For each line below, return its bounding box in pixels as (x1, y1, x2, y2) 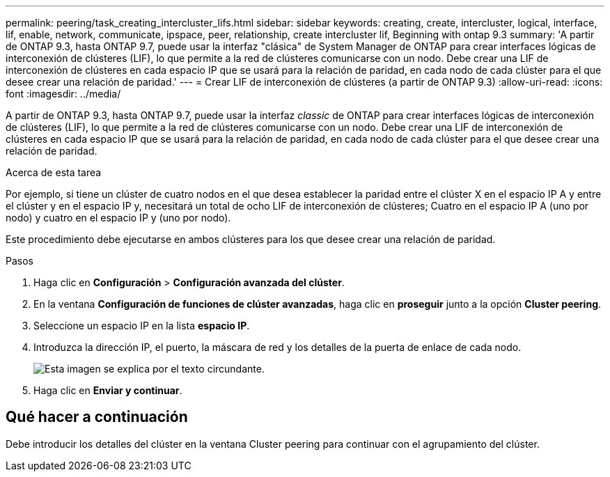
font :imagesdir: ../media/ (6, 88, 121, 100)
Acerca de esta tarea (6, 166, 102, 178)
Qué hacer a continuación (6, 408, 188, 426)
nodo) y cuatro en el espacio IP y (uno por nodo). (6, 212, 231, 224)
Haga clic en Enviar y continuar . (33, 384, 182, 396)
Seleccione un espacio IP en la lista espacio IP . (33, 320, 250, 331)
